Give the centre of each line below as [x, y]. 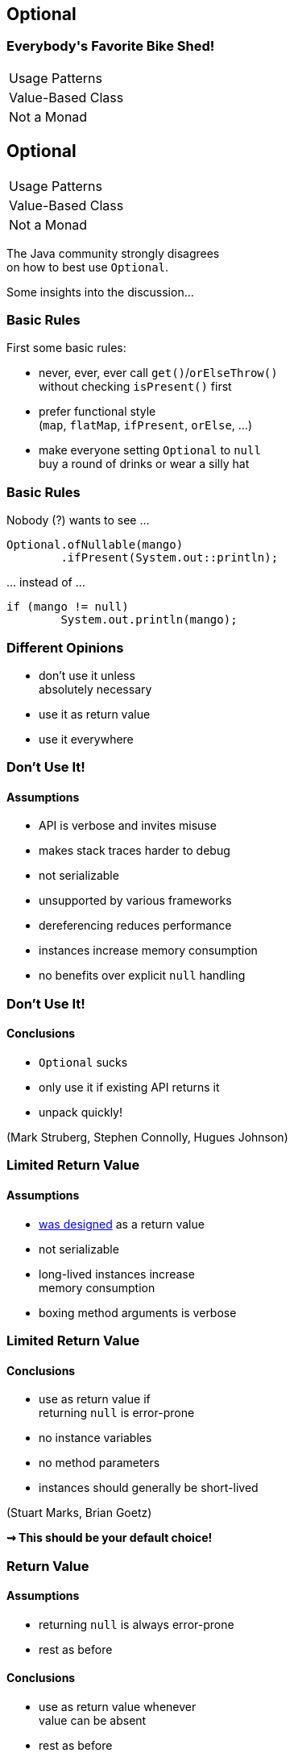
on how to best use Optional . [88, 267]
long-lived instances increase [117, 1274]
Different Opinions [65, 647]
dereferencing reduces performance [135, 926]
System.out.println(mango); [149, 620]
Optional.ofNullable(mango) [95, 545]
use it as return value [95, 714]
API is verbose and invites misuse [128, 826]
